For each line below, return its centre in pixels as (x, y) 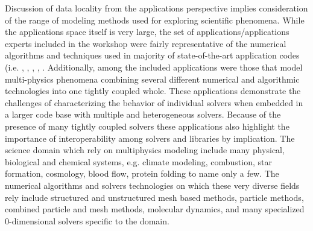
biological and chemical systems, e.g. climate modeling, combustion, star (138, 161)
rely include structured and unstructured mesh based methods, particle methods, (154, 197)
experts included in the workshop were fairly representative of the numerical (146, 43)
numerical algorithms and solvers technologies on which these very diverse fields (152, 185)
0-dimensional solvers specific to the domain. (87, 220)
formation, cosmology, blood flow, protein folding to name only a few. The (142, 173)
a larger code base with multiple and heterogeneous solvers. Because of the (143, 114)
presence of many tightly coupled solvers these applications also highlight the (147, 126)
